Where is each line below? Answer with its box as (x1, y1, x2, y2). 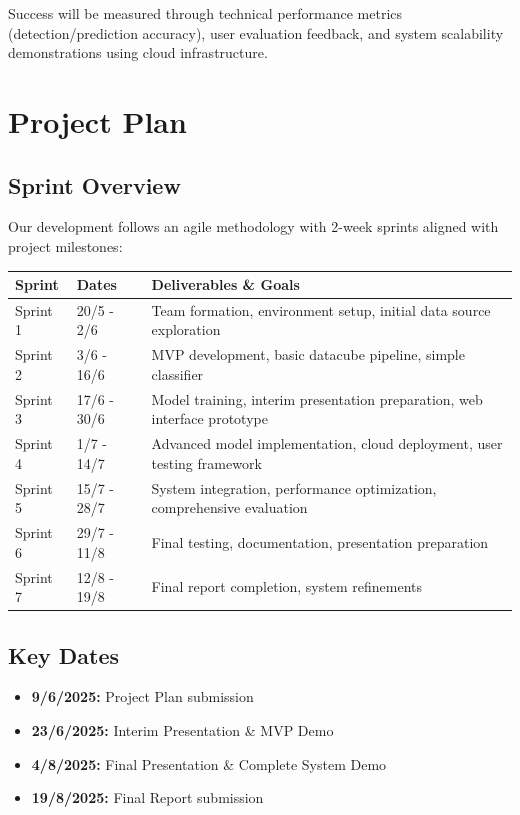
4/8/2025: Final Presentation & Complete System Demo (31, 753, 387, 774)
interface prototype (151, 408, 268, 429)
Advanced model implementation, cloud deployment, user (151, 433, 503, 454)
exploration (151, 319, 221, 340)
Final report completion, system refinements (151, 576, 422, 597)
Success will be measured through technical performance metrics (8, 3, 403, 23)
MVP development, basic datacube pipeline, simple (151, 344, 465, 365)
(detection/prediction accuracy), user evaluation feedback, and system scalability (8, 22, 504, 43)
